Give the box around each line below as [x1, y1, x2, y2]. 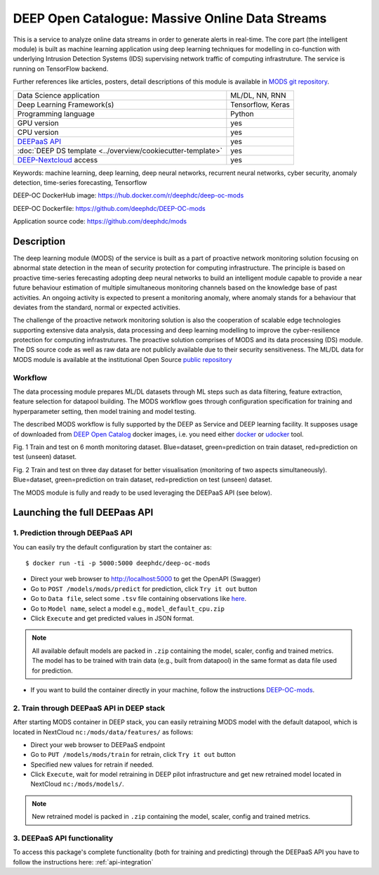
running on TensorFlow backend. [13, 64, 109, 73]
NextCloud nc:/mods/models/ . [30, 780, 124, 789]
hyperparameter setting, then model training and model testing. [13, 407, 197, 415]
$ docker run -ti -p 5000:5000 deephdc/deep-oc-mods [25, 559, 211, 567]
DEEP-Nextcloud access [17, 155, 98, 164]
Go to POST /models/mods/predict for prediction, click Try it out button [30, 584, 258, 593]
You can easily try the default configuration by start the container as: [13, 543, 212, 551]
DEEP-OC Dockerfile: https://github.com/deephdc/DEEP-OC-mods [13, 204, 206, 212]
